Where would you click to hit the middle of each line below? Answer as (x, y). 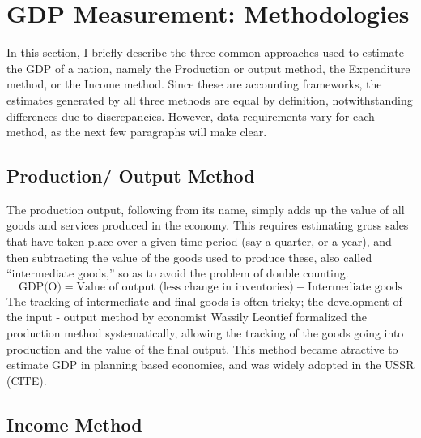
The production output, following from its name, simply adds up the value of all (206, 209)
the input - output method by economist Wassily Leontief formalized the (187, 317)
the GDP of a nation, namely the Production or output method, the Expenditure (208, 68)
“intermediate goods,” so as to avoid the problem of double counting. (178, 273)
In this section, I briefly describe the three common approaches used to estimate (205, 52)
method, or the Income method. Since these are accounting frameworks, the (194, 84)
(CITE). (27, 380)
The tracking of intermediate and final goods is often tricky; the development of (204, 301)
